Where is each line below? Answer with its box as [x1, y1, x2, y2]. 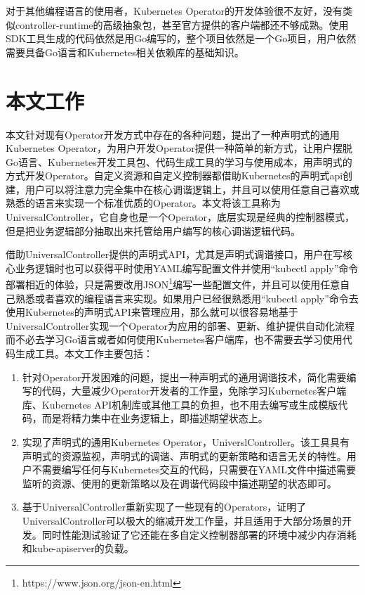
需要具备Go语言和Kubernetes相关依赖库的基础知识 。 [6, 44, 244, 59]
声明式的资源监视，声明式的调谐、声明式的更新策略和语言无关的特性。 [22, 448, 347, 463]
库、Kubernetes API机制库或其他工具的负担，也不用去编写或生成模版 [22, 397, 338, 411]
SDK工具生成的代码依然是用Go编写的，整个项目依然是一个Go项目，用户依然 [6, 31, 357, 46]
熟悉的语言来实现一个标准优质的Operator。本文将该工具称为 [6, 196, 281, 210]
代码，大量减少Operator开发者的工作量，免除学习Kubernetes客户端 [41, 383, 347, 398]
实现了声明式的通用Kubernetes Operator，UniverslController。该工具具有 [22, 435, 350, 449]
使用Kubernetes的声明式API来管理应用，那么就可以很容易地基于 [6, 305, 298, 319]
